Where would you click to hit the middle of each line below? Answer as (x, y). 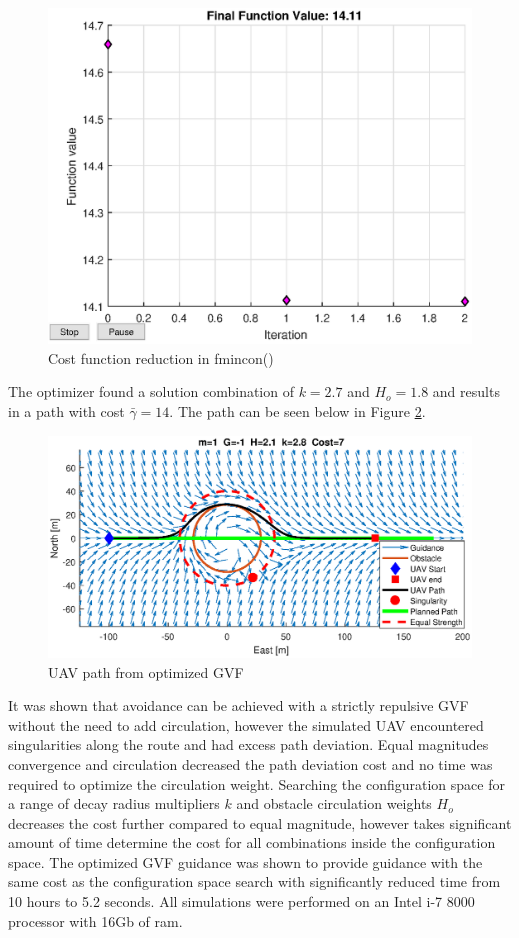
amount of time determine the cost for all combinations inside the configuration (252, 842)
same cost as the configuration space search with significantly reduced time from (254, 881)
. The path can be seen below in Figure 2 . (297, 411)
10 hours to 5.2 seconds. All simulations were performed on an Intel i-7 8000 (241, 901)
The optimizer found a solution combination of (151, 391)
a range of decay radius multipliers (114, 803)
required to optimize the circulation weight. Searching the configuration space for (256, 783)
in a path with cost (66, 411)
